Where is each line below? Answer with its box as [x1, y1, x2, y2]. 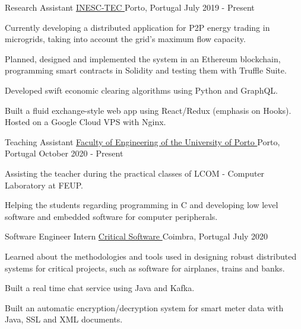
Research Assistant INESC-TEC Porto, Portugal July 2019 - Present [5, 1, 255, 13]
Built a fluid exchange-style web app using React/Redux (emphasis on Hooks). [5, 104, 292, 116]
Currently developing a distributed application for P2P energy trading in [5, 21, 270, 33]
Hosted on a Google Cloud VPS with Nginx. [5, 116, 166, 128]
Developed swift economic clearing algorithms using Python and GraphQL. [5, 84, 278, 96]
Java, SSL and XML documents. [5, 313, 123, 325]
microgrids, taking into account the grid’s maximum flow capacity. [5, 33, 246, 45]
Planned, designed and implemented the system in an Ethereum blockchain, [5, 52, 281, 65]
